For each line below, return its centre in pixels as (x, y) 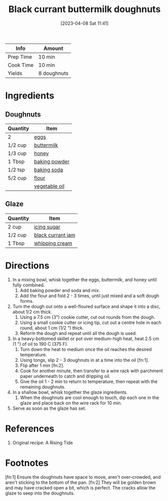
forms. (27, 301)
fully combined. (29, 285)
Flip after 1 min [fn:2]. (42, 365)
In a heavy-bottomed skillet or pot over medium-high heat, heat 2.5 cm (86, 339)
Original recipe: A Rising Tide (43, 442)
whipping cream (53, 243)
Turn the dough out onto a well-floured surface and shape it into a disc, (87, 306)
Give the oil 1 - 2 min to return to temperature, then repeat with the (89, 381)
